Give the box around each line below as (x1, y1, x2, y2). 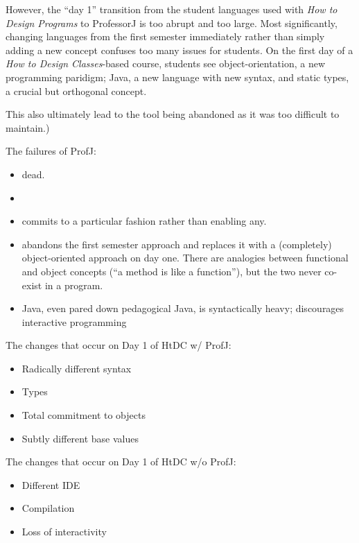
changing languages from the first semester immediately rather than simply (6, 29, 325, 44)
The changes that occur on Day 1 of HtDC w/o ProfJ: (6, 454, 236, 469)
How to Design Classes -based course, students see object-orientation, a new (6, 56, 326, 71)
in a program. (44, 277, 103, 292)
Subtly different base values (21, 431, 139, 445)
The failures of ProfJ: (6, 144, 96, 158)
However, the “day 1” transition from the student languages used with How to (6, 2, 338, 16)
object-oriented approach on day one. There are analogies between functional (21, 250, 349, 265)
